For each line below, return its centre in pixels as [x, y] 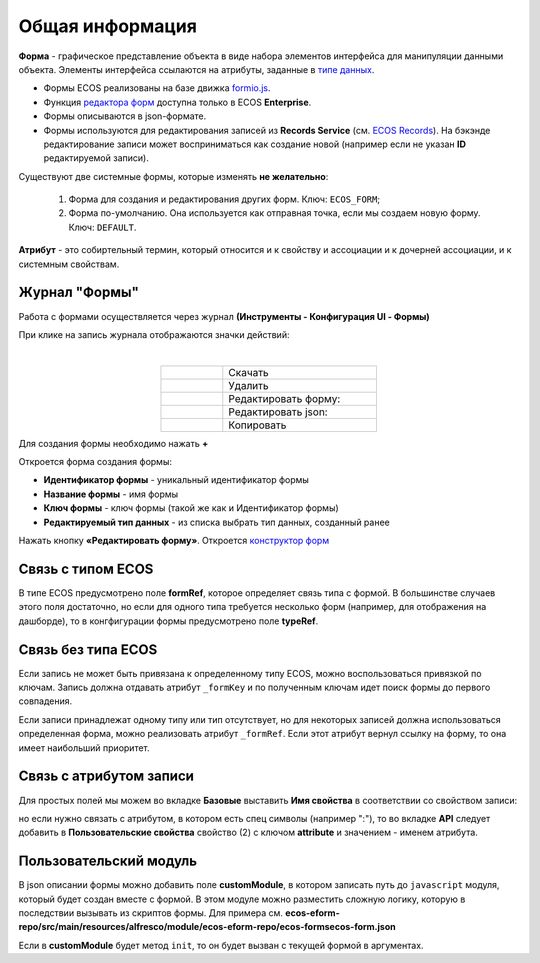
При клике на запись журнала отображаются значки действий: [154, 334]
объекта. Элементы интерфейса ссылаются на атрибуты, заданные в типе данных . [196, 69]
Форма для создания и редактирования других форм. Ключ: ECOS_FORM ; [224, 199]
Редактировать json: [278, 412]
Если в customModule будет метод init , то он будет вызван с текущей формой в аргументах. [221, 945]
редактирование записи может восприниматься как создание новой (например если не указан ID [255, 144]
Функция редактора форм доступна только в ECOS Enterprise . [177, 102]
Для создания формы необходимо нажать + [113, 443]
